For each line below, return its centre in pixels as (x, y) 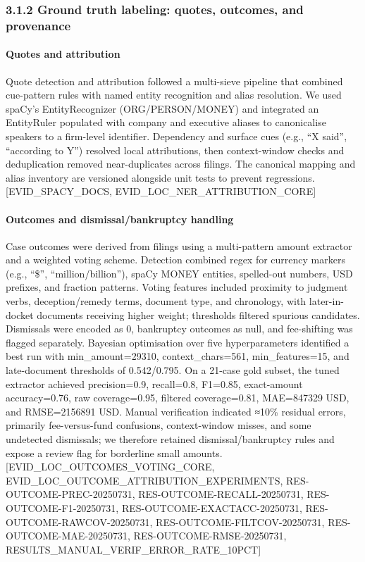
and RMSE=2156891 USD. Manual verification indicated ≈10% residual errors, (176, 411)
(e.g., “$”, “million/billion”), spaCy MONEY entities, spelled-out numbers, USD (179, 273)
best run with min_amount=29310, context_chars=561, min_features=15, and (178, 356)
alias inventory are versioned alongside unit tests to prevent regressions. (160, 177)
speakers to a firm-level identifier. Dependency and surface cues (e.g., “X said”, (177, 136)
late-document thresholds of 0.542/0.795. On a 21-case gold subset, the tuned (173, 370)
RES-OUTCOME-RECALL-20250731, (221, 494)
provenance (38, 25)
